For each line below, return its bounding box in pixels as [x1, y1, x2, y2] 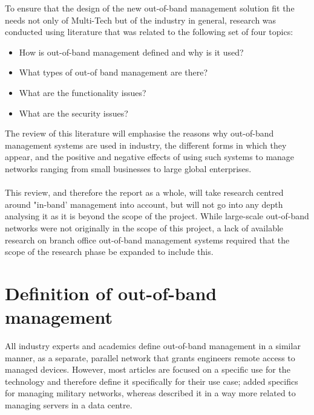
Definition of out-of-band [5, 280, 217, 305]
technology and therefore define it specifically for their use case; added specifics [5, 375, 298, 387]
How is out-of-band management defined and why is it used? [19, 45, 244, 58]
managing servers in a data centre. [5, 398, 132, 411]
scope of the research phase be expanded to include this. [5, 245, 214, 258]
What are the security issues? [19, 106, 128, 119]
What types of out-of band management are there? [19, 66, 208, 79]
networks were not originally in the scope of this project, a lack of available [5, 221, 284, 234]
